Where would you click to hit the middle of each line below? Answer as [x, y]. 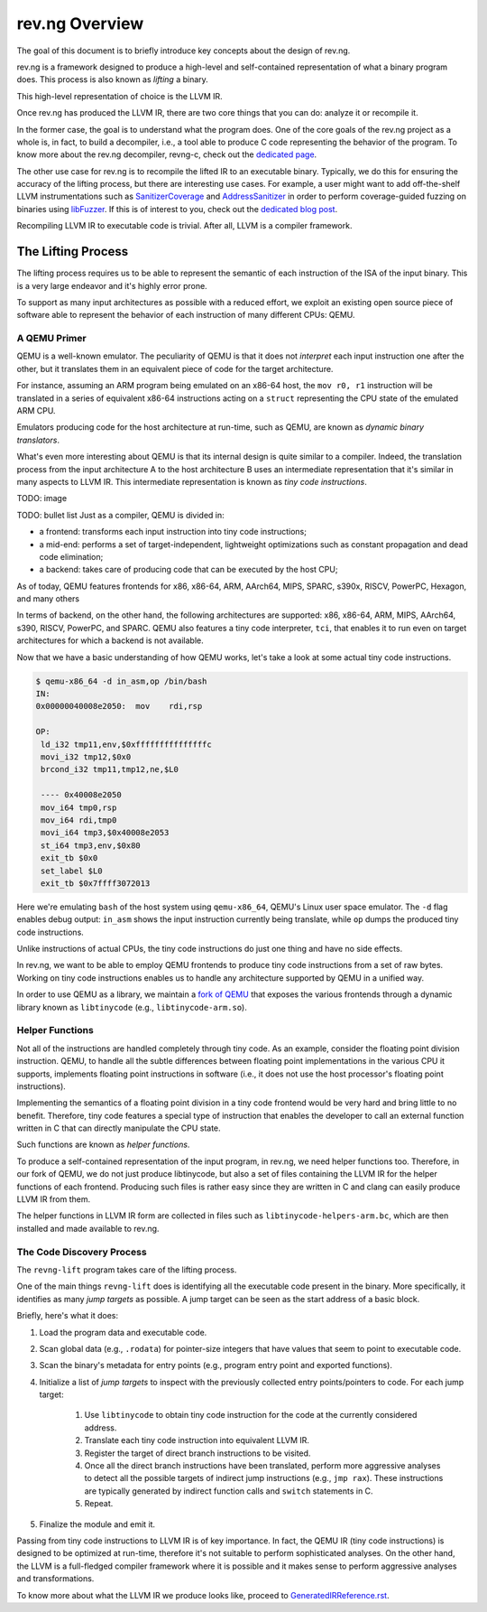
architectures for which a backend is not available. [110, 640]
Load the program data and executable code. [123, 1332]
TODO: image [42, 499]
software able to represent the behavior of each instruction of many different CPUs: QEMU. [186, 315]
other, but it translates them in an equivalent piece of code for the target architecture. [175, 368]
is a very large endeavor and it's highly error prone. [112, 285]
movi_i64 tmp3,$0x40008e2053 [105, 833]
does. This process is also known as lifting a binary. [113, 79]
